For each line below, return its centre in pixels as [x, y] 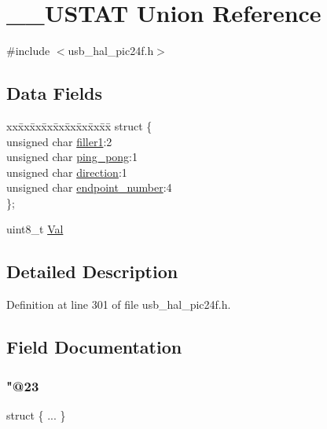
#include [28, 51]
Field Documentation [94, 347]
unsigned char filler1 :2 [59, 141]
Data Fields [55, 93]
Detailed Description [92, 271]
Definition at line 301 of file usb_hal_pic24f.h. [119, 304]
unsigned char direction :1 [67, 172]
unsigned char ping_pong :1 [72, 157]
